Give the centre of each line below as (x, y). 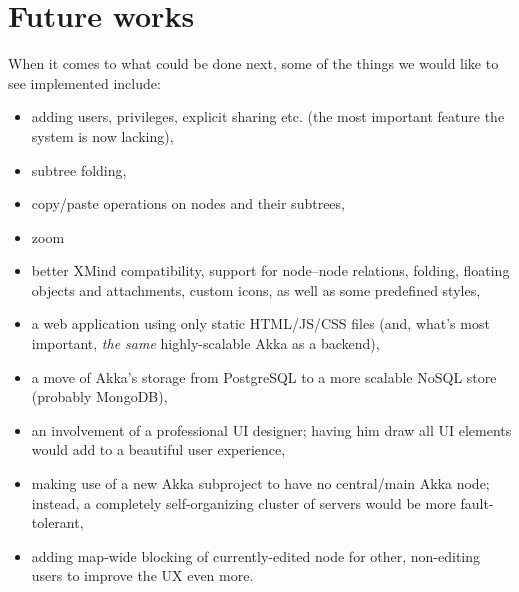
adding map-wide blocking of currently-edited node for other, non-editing (256, 555)
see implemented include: (84, 82)
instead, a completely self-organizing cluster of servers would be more (243, 502)
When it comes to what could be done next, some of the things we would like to (253, 63)
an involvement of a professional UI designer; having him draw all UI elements (271, 429)
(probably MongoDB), (99, 396)
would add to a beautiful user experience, (158, 449)
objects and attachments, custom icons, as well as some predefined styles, (256, 289)
